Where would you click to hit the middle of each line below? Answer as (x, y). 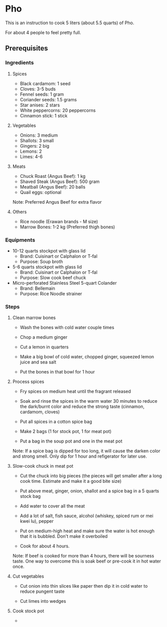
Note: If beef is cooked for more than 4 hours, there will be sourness (83, 556)
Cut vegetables (28, 576)
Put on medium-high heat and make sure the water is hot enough (87, 531)
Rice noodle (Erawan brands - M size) (59, 221)
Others (20, 212)
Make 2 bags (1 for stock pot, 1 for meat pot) (66, 431)
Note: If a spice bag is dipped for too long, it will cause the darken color (86, 451)
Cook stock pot (28, 611)
